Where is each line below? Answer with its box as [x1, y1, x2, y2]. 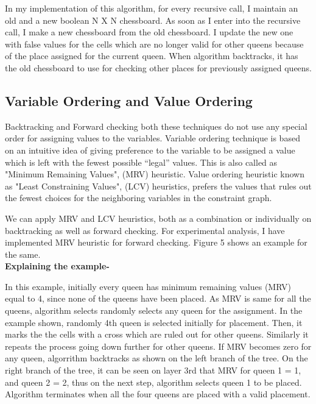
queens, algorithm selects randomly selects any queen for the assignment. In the [5, 304, 303, 317]
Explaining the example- [5, 260, 110, 272]
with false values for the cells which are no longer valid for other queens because [5, 37, 304, 50]
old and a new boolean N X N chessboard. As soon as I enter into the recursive [5, 13, 301, 26]
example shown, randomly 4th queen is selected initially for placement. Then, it [5, 316, 303, 328]
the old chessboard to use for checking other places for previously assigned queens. [5, 61, 312, 74]
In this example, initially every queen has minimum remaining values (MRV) [5, 280, 291, 292]
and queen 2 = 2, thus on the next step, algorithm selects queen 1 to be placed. [5, 375, 302, 388]
